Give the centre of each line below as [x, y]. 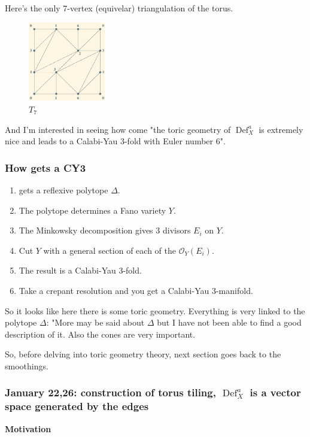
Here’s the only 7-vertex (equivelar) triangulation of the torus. [119, 8]
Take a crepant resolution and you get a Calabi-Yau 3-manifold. [136, 290]
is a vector [275, 392]
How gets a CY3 [45, 167]
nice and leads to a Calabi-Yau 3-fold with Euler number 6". [115, 141]
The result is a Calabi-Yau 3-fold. [80, 270]
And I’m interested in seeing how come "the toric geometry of [118, 129]
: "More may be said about [95, 322]
